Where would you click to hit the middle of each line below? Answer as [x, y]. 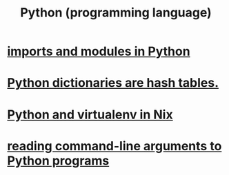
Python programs [58, 161]
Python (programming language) [116, 13]
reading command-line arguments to [114, 146]
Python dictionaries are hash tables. [113, 83]
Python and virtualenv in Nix [90, 114]
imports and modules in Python [99, 51]
